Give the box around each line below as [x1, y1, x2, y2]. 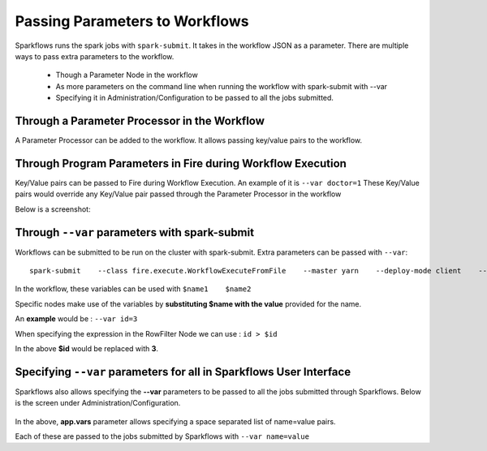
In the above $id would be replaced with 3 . [15, 343, 158, 353]
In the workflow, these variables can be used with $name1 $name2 [15, 284, 252, 294]
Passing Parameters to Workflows [15, 12, 249, 30]
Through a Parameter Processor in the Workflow [15, 114, 265, 127]
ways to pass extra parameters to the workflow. [15, 51, 175, 61]
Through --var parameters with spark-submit [15, 225, 255, 239]
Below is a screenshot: [15, 204, 91, 214]
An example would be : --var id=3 [15, 314, 138, 324]
